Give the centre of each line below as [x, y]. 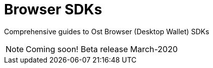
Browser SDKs [53, 9]
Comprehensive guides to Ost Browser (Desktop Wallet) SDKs [107, 31]
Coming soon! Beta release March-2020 [102, 49]
